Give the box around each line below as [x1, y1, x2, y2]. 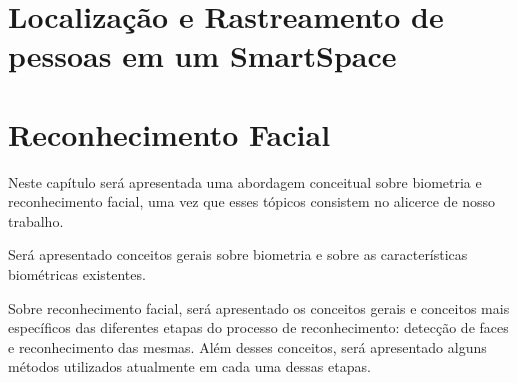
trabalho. [8, 210, 64, 231]
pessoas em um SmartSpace [8, 35, 397, 76]
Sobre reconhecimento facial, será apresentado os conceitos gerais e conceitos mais [8, 297, 510, 318]
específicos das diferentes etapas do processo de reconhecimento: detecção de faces [8, 317, 509, 338]
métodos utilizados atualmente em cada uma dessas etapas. [8, 356, 371, 377]
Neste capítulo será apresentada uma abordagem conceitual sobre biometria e [8, 171, 482, 192]
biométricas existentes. [8, 264, 146, 285]
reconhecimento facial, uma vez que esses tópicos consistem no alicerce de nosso [8, 191, 496, 212]
